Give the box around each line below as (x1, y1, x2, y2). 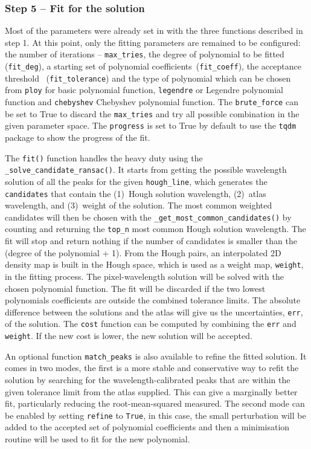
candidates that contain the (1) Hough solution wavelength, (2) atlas (5, 187, 266, 199)
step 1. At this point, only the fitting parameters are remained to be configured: (5, 36, 301, 48)
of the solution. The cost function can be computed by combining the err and (5, 317, 297, 330)
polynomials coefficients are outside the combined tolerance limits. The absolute (5, 294, 301, 306)
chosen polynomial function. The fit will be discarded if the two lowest (5, 282, 266, 294)
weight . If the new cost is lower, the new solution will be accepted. (5, 329, 252, 342)
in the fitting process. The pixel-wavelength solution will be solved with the (5, 270, 284, 282)
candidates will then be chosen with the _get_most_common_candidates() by (5, 210, 292, 223)
